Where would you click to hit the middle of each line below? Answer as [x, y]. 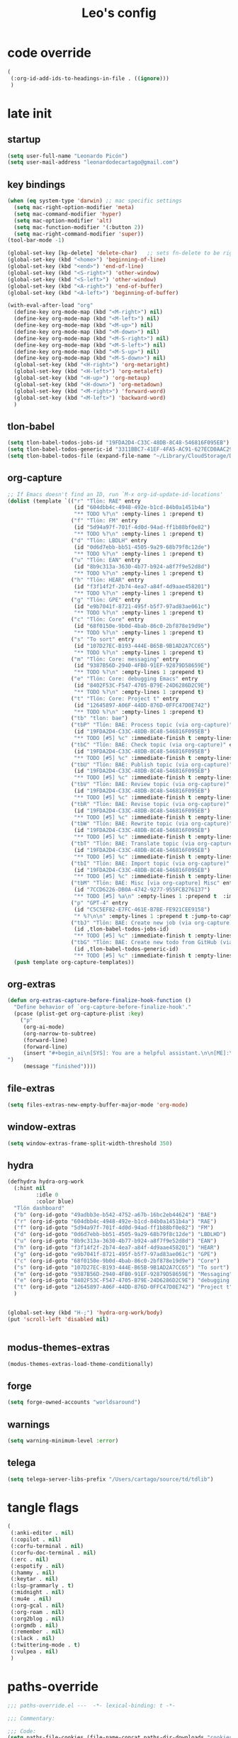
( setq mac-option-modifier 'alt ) [63, 220]
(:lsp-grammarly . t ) [42, 1586]
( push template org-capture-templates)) [74, 962]
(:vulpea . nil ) [34, 1652]
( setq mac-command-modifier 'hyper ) [68, 214]
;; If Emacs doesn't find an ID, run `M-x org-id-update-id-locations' [115, 494]
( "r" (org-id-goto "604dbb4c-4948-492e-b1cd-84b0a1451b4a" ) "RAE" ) [115, 1221]
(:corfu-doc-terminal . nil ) [53, 1553]
